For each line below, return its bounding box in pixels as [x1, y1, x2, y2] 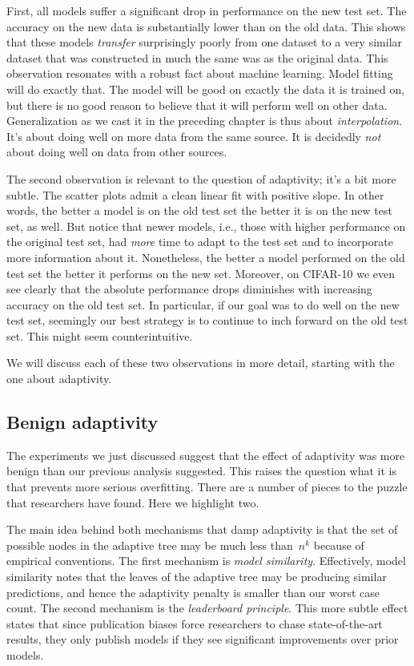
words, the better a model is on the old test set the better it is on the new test [6, 202, 392, 219]
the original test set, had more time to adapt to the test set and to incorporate [6, 233, 393, 250]
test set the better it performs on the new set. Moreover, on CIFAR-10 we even [6, 264, 395, 281]
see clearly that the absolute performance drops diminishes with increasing [6, 281, 372, 297]
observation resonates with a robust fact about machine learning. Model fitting [6, 65, 393, 82]
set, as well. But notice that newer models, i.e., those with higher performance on [6, 217, 406, 234]
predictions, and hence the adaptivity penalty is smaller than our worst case [6, 583, 380, 600]
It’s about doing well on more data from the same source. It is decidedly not [6, 127, 381, 144]
